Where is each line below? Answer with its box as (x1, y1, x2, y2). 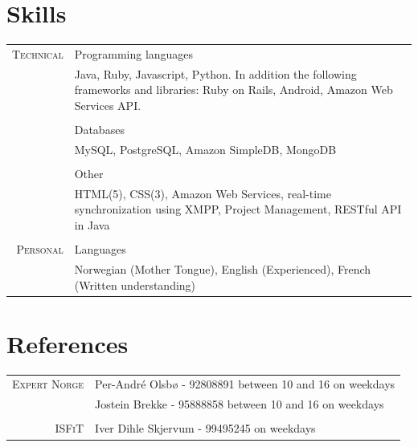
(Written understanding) (74, 276, 196, 293)
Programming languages (74, 45, 194, 62)
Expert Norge (12, 376, 84, 392)
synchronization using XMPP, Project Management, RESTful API (74, 201, 402, 217)
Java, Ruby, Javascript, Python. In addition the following (74, 65, 357, 82)
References (6, 327, 129, 360)
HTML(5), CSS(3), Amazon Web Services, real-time (74, 185, 331, 201)
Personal (16, 241, 64, 258)
